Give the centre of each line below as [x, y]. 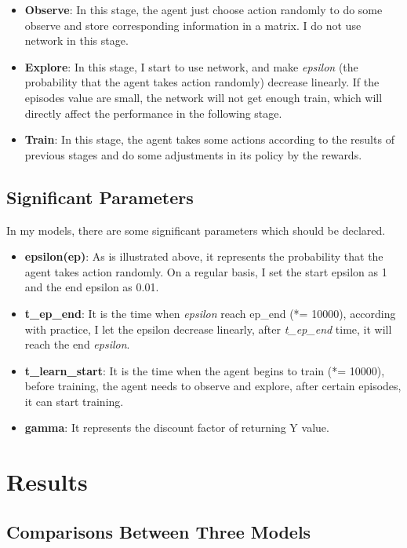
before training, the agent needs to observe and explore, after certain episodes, [213, 386]
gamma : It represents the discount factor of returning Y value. [177, 427]
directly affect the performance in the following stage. [153, 113]
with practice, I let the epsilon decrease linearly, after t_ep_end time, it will [208, 329]
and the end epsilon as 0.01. [92, 287]
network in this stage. [76, 40]
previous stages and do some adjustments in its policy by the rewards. [193, 154]
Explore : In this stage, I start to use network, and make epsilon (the [191, 66]
